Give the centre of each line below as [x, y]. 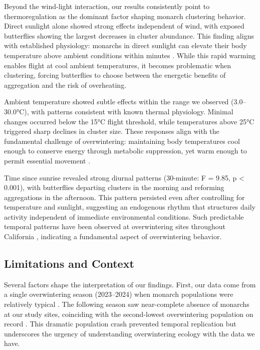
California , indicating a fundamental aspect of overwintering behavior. [113, 236]
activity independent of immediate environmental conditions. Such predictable [124, 216]
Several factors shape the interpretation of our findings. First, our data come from [130, 284]
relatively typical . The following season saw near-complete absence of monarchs [127, 304]
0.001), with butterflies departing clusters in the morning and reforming [114, 187]
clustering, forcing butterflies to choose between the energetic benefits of [115, 75]
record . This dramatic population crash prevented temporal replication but [120, 324]
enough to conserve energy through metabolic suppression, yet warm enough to [125, 151]
